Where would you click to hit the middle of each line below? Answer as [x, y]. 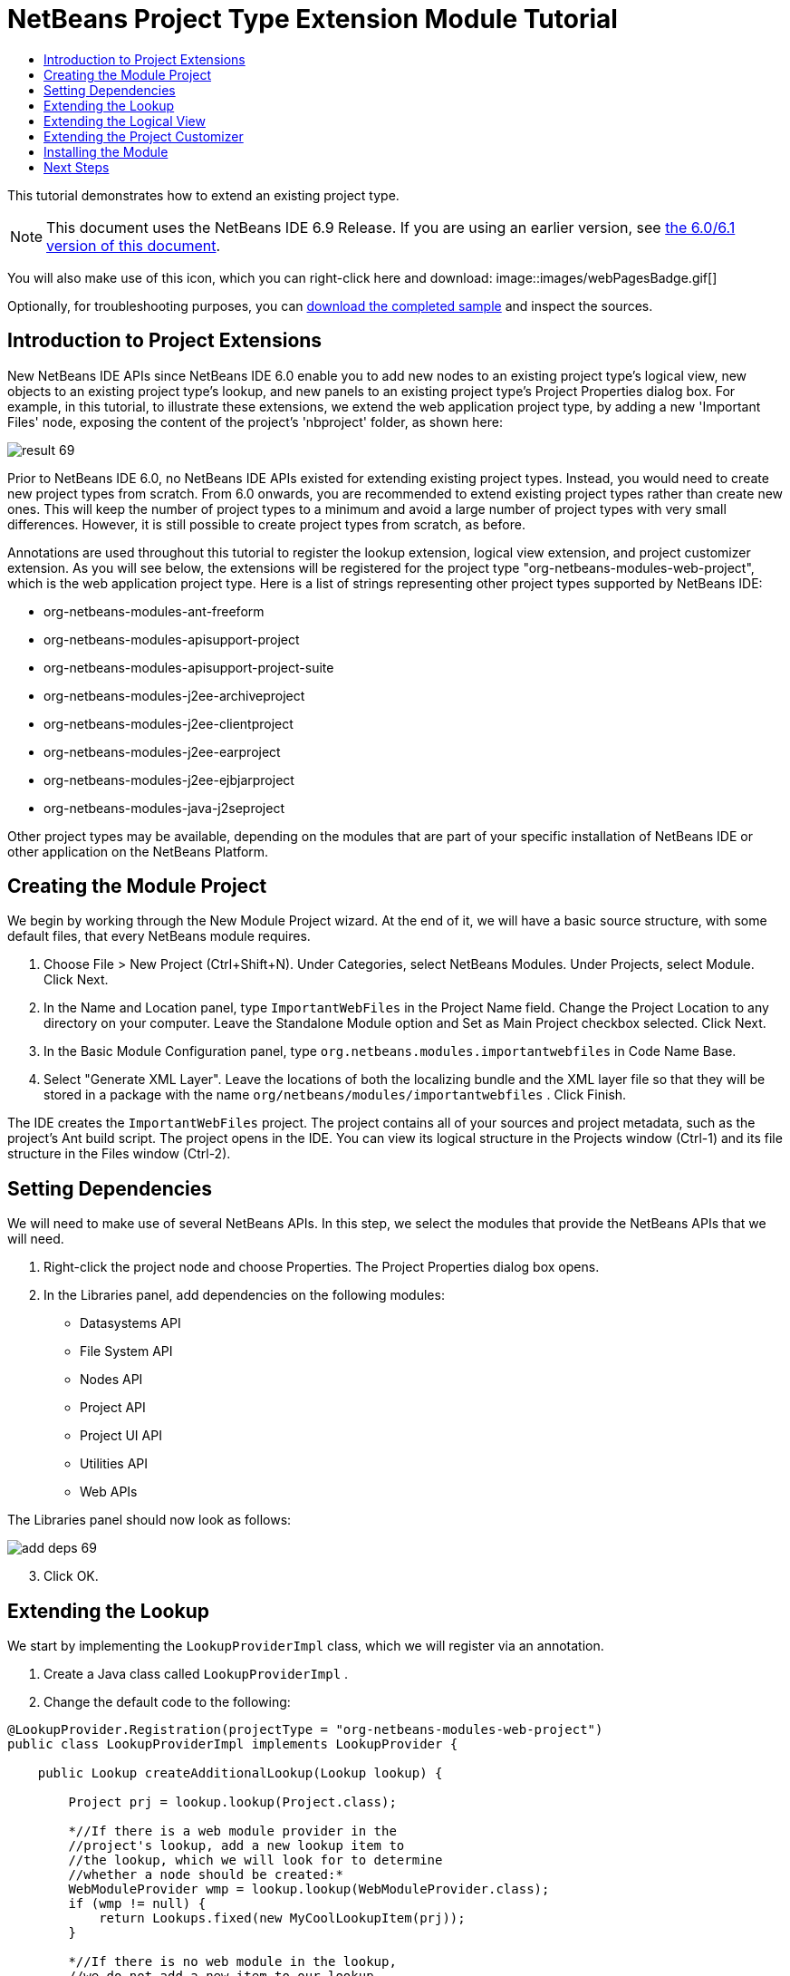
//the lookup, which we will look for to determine [255, 1860]
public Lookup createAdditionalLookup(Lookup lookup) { [240, 1773]
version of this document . [134, 245]
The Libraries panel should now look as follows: [149, 1520]
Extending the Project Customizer [144, 136]
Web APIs [109, 1492]
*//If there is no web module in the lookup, [232, 1962]
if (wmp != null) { [137, 1904]
